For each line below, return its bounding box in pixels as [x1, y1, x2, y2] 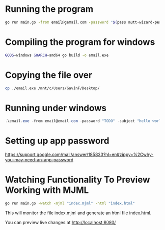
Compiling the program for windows [5, 37, 155, 47]
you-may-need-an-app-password [5, 157, 74, 163]
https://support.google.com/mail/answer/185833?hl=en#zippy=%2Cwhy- [5, 152, 154, 157]
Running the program [5, 3, 94, 15]
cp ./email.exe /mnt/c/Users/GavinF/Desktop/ [5, 85, 100, 91]
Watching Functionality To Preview [5, 174, 150, 186]
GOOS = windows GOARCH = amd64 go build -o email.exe [5, 53, 109, 58]
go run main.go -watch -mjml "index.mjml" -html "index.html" [5, 201, 135, 206]
